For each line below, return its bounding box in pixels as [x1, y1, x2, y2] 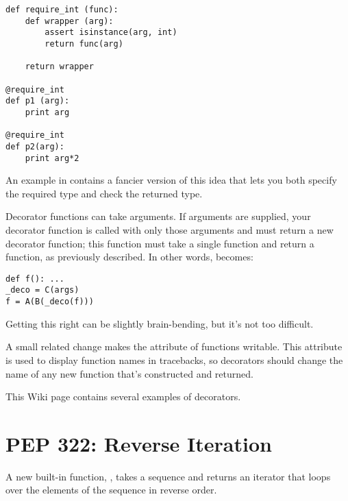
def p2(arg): [5, 141, 64, 151]
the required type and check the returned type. [5, 186, 203, 200]
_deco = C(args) [5, 285, 79, 295]
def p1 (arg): [5, 96, 70, 106]
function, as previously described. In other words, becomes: [5, 249, 253, 264]
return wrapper [25, 62, 94, 72]
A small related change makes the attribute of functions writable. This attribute [5, 339, 343, 354]
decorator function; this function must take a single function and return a [5, 236, 314, 250]
